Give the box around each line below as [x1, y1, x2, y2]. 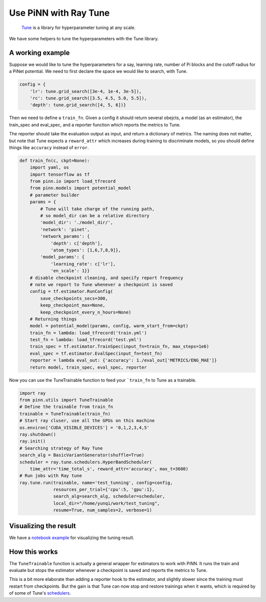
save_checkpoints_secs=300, [40, 295, 108, 301]
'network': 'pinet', [40, 226, 90, 232]
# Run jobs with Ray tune [19, 473, 82, 478]
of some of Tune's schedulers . [9, 590, 71, 596]
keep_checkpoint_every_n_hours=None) [40, 309, 132, 315]
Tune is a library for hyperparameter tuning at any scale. [21, 25, 135, 31]
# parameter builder [30, 192, 80, 198]
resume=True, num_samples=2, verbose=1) [53, 507, 152, 513]
